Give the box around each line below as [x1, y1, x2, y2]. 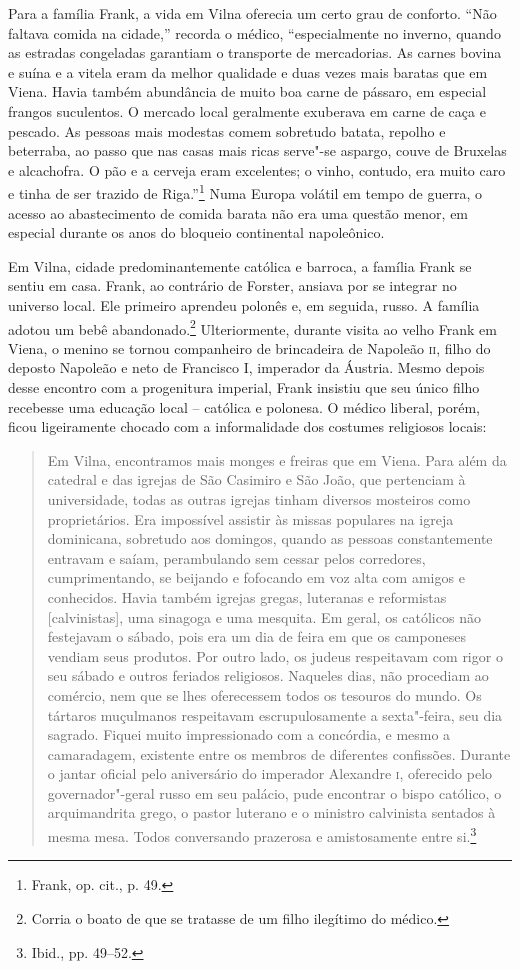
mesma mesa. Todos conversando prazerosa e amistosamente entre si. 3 [47, 823, 477, 846]
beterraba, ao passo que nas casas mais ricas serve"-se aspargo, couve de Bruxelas [8, 140, 507, 161]
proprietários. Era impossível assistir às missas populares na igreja [47, 508, 454, 529]
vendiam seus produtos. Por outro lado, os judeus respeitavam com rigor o [47, 645, 503, 666]
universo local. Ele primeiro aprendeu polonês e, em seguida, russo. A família [8, 294, 480, 315]
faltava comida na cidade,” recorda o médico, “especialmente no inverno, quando [8, 22, 501, 43]
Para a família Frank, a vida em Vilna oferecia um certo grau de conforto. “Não [8, 3, 497, 23]
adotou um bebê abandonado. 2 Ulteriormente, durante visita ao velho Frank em [8, 315, 497, 339]
